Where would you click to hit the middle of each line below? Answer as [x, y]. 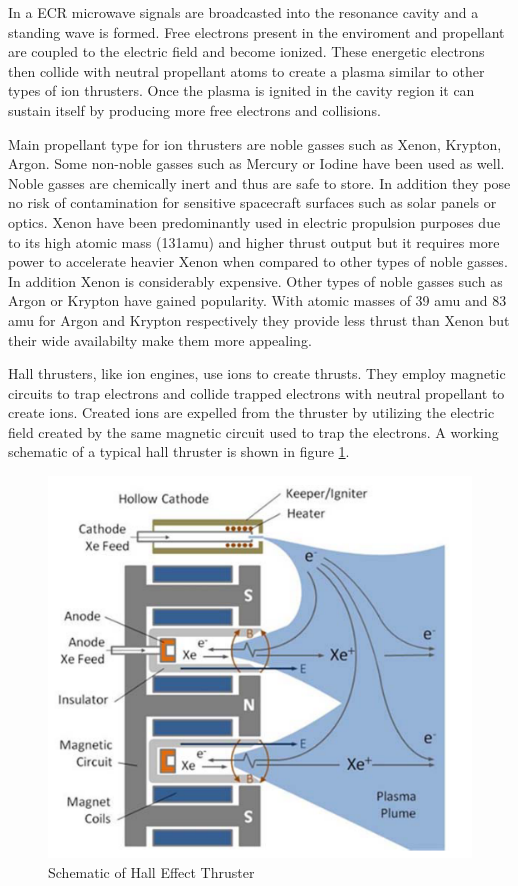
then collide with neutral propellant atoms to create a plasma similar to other [246, 70]
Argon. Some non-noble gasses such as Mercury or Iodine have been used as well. [256, 163]
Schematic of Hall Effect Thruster [151, 872]
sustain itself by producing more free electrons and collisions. [194, 109]
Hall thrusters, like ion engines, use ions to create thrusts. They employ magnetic [257, 373]
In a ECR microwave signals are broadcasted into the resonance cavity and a [243, 12]
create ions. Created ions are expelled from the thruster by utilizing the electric [251, 412]
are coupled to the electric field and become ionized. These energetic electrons [246, 51]
